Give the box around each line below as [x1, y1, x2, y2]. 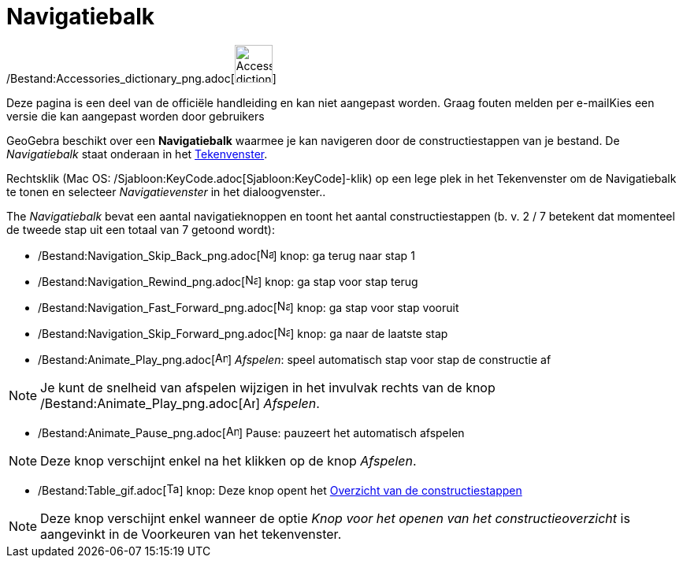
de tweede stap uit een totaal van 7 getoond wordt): [6, 222, 275, 236]
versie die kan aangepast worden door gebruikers [6, 109, 265, 123]
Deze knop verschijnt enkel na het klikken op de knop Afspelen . [40, 452, 417, 469]
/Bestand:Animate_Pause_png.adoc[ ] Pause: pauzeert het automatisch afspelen [38, 425, 465, 440]
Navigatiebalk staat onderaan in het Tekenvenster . [6, 147, 268, 161]
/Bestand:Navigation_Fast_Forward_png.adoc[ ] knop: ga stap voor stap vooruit [38, 300, 459, 314]
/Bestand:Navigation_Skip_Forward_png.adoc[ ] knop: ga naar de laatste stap [38, 326, 448, 340]
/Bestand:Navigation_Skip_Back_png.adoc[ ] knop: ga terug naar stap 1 [38, 248, 415, 262]
